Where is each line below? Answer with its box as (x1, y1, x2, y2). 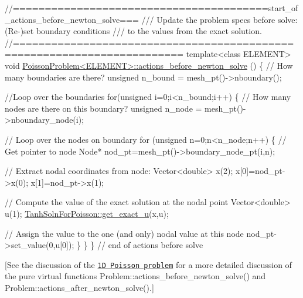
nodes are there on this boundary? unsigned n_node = (5, 102, 202, 114)
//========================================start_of (5, 2, 298, 14)
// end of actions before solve (97, 239, 203, 251)
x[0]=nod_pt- (236, 165, 285, 177)
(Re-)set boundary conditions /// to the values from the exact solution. (5, 25, 262, 37)
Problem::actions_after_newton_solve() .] (5, 281, 154, 293)
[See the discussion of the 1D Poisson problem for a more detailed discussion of (5, 258, 292, 270)
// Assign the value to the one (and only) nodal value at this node (5, 227, 244, 239)
